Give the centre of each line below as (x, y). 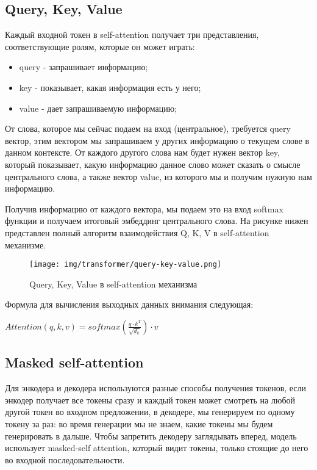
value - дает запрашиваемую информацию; (98, 108)
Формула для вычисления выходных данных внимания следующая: (129, 304)
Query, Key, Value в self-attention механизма (113, 284)
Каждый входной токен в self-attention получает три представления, (132, 34)
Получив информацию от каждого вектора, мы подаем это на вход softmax (144, 208)
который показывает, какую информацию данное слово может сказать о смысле (153, 164)
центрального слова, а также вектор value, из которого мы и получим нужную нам (158, 176)
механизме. (26, 244)
